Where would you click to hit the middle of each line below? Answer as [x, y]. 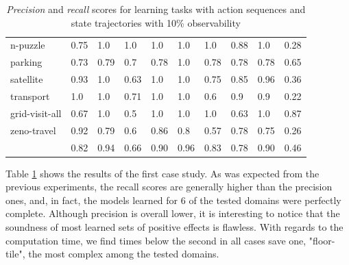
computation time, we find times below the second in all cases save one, [156, 240]
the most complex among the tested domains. [124, 254]
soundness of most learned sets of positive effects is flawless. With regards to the [174, 226]
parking [26, 62]
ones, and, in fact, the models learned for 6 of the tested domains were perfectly [173, 200]
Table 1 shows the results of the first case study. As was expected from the [163, 173]
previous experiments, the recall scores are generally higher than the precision [169, 187]
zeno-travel [33, 130]
